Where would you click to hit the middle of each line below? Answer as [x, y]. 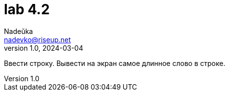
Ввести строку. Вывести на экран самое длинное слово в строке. [115, 63]
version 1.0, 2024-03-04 [44, 48]
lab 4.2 [27, 9]
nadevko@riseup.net [38, 39]
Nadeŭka [18, 31]
